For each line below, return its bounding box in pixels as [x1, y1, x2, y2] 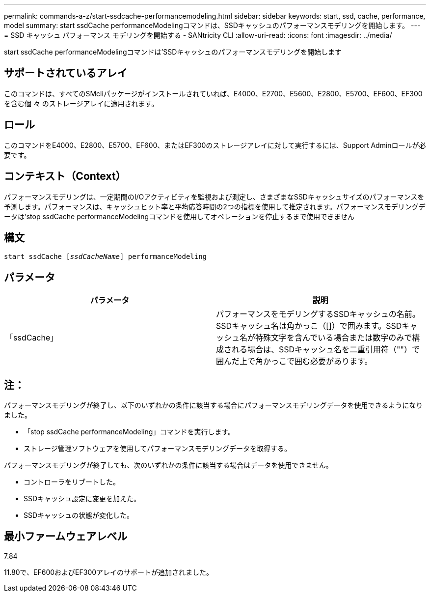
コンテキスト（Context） [4, 170, 126, 183]
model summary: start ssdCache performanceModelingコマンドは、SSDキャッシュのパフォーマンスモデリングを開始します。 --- [4, 21, 421, 29]
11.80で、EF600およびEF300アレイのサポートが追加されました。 [4, 568, 214, 576]
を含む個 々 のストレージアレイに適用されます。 [4, 99, 159, 108]
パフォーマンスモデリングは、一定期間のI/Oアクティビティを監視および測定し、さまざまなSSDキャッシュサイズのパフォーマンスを [4, 192, 425, 201]
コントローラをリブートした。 [24, 478, 120, 486]
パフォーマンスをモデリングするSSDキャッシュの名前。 [216, 309, 420, 319]
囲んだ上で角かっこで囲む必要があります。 [216, 356, 373, 367]
